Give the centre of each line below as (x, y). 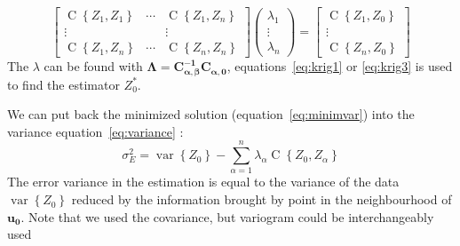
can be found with (93, 66)
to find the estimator (63, 84)
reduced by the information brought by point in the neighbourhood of (262, 199)
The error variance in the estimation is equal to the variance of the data (203, 182)
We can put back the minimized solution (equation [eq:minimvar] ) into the (211, 114)
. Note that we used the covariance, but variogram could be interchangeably (227, 216)
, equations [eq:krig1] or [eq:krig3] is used (340, 66)
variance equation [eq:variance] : (95, 131)
